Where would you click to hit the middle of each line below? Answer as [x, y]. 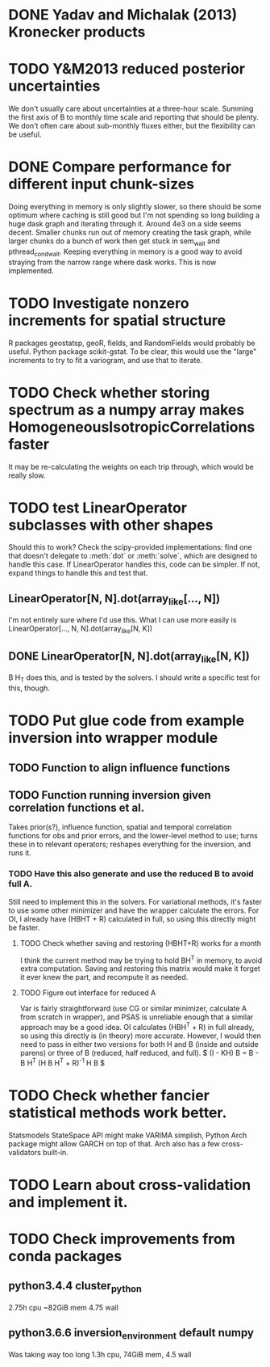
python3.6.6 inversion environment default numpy [131, 1334]
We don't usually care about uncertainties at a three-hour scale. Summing [131, 109]
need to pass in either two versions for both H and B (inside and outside [139, 1044]
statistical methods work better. [118, 1112]
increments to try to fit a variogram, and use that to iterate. [106, 360]
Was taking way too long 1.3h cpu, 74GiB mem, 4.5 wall [100, 1355]
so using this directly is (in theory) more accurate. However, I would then [141, 1036]
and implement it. [68, 1202]
